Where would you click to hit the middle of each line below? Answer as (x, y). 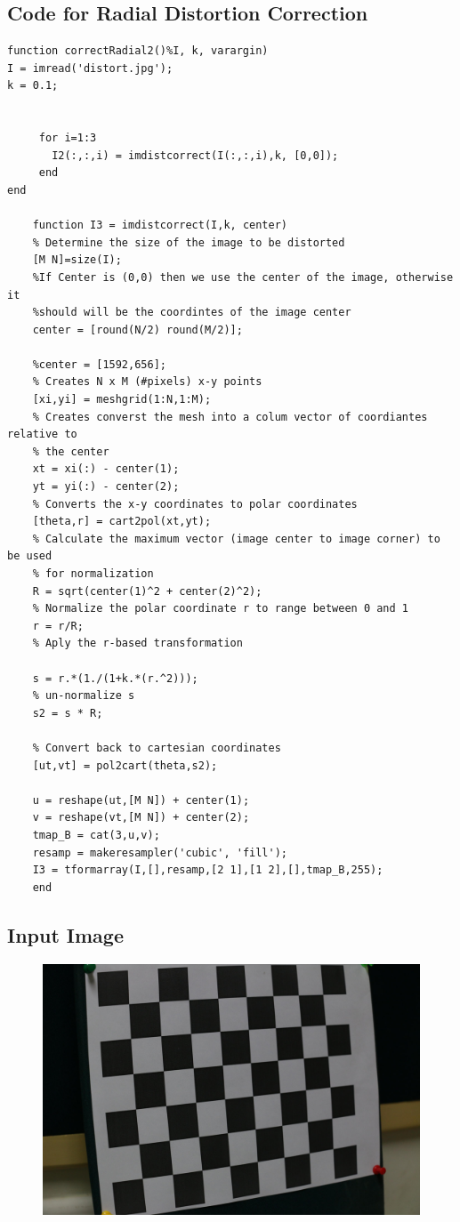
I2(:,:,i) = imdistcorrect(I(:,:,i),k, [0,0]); (195, 155)
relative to (42, 434)
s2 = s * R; (68, 713)
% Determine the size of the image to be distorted (189, 242)
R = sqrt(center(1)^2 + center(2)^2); (147, 591)
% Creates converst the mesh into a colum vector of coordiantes (230, 417)
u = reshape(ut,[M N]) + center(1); (141, 800)
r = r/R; (58, 626)
